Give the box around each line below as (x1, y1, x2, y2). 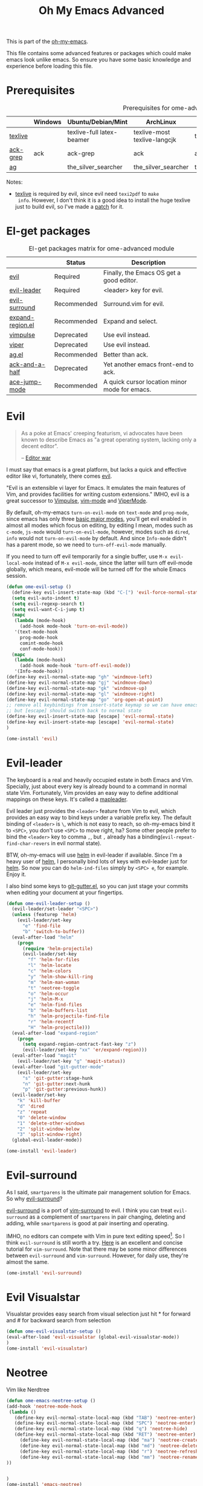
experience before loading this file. (6, 62, 93, 70)
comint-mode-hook (19, 640, 63, 646)
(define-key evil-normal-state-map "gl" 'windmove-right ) (6, 691, 155, 697)
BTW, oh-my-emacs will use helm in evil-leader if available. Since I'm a (6, 851, 182, 858)
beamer (67, 136, 89, 144)
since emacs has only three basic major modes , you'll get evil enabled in (6, 515, 187, 522)
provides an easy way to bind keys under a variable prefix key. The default (6, 814, 192, 821)
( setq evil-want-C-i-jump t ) (11, 606, 85, 612)
